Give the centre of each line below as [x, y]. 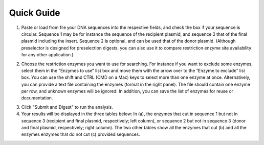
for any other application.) [47, 55]
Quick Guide [35, 13]
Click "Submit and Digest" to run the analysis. [67, 107]
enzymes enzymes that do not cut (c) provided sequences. [81, 134]
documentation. [37, 98]
